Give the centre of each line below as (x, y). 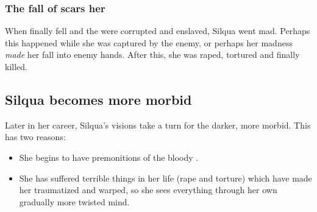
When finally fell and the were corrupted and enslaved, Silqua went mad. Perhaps (158, 31)
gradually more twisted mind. (74, 201)
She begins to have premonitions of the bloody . (109, 157)
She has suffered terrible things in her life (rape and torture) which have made (166, 178)
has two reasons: (35, 137)
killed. (16, 66)
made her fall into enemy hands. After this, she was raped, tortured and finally (152, 55)
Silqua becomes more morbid (98, 99)
